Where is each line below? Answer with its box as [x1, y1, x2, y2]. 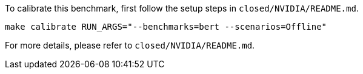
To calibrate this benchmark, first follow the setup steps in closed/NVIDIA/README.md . [5, 3, 359, 13]
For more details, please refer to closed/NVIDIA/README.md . [5, 40, 255, 50]
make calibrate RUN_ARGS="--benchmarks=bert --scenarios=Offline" [5, 22, 327, 32]
